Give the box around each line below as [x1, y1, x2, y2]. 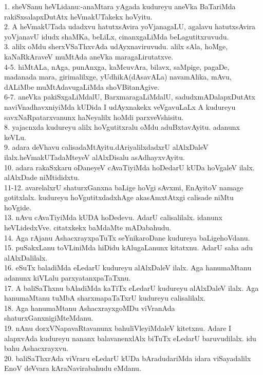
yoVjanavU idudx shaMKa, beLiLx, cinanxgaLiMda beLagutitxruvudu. [4, 31, 229, 42]
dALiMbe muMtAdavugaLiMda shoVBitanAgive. [4, 81, 160, 92]
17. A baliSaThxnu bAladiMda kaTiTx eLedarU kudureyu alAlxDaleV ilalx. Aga [4, 282, 259, 293]
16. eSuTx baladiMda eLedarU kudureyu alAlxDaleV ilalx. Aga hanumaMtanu [4, 262, 252, 273]
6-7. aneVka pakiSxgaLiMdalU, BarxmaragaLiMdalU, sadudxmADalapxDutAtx [4, 91, 255, 102]
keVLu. [4, 131, 26, 142]
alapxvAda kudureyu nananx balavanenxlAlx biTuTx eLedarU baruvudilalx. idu [4, 332, 256, 343]
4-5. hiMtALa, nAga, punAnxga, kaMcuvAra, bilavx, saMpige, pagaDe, [4, 61, 230, 72]
